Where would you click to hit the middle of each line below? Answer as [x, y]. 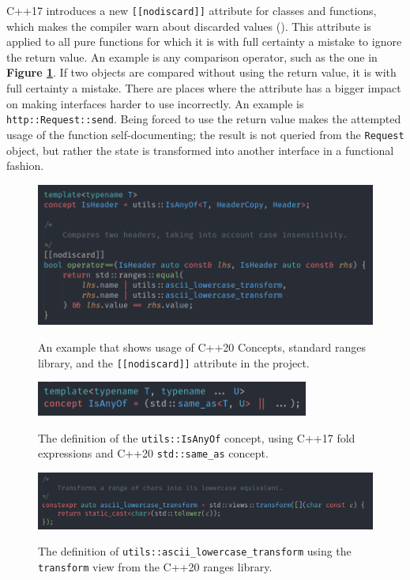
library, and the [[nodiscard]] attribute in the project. [174, 362]
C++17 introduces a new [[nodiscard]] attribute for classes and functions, [192, 10]
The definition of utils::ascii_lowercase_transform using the [195, 551]
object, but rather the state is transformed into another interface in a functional [200, 150]
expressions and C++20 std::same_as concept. [153, 453]
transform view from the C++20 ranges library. [155, 566]
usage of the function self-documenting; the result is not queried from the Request [205, 134]
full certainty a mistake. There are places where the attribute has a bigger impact [204, 88]
